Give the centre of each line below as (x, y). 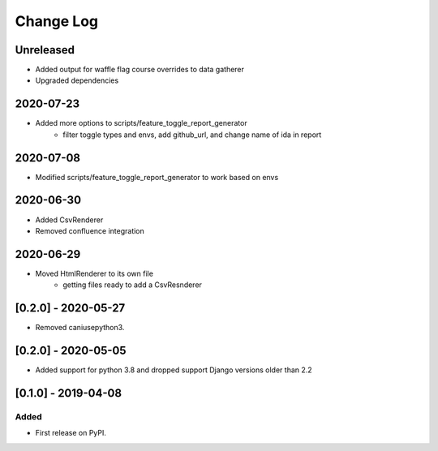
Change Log (57, 21)
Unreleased (45, 50)
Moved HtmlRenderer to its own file (94, 273)
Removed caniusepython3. (80, 328)
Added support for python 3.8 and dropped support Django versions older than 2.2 (174, 370)
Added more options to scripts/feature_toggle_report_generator (141, 123)
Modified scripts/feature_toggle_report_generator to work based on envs (157, 177)
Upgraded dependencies (77, 80)
